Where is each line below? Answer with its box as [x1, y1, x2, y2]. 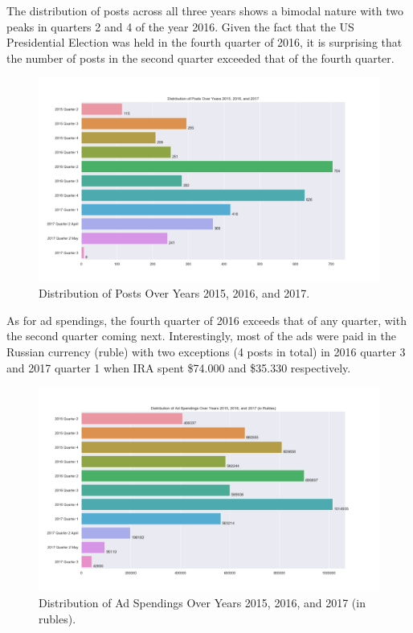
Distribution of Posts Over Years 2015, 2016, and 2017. [39, 285, 310, 302]
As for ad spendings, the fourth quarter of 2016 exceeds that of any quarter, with [6, 311, 407, 328]
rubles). [39, 610, 76, 627]
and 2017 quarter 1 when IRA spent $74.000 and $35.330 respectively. [6, 359, 351, 376]
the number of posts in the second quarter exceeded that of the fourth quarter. [6, 49, 395, 66]
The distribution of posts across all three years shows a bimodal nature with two [6, 2, 403, 18]
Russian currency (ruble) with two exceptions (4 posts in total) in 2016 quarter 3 [6, 343, 406, 360]
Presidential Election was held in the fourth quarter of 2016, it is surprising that [6, 34, 403, 51]
